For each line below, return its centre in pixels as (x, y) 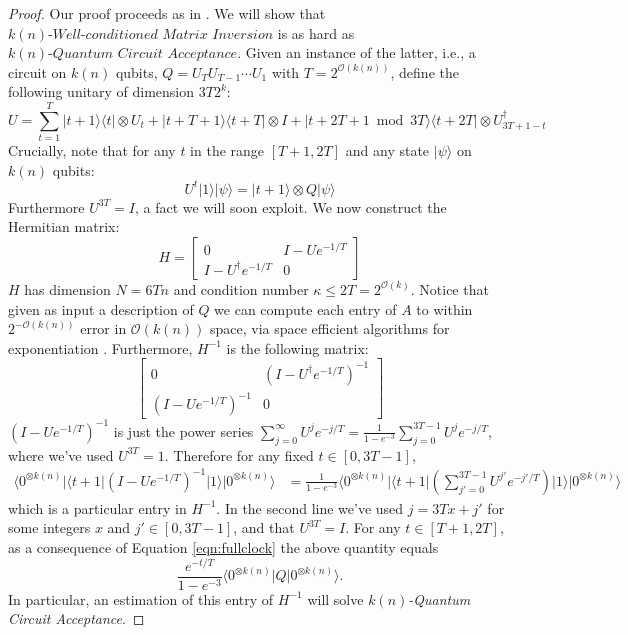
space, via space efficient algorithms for (329, 328)
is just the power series (183, 430)
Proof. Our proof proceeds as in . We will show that (167, 13)
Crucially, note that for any (92, 150)
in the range (227, 150)
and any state (387, 150)
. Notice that (449, 288)
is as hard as (316, 32)
